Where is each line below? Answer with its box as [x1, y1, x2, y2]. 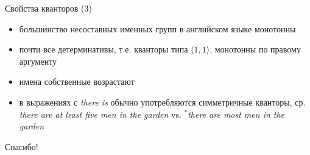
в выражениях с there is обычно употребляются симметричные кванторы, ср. [19, 95, 306, 108]
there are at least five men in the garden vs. [19, 107, 181, 120]
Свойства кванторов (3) [5, 2, 93, 14]
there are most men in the [188, 107, 285, 120]
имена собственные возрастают [19, 75, 135, 88]
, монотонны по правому [210, 43, 301, 56]
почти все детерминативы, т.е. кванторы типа [19, 43, 188, 56]
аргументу [19, 54, 57, 67]
